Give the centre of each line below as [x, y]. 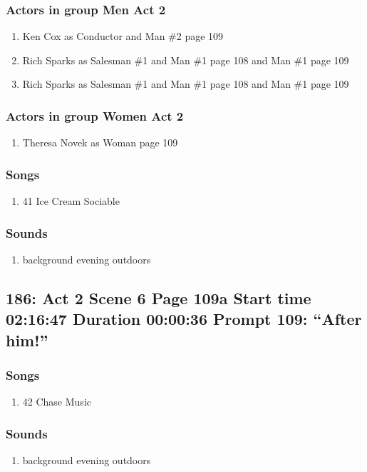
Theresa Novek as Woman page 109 [100, 142]
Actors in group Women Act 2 [95, 115]
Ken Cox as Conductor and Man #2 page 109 [123, 36]
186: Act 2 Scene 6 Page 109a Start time [159, 297]
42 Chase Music [57, 402]
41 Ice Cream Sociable [71, 201]
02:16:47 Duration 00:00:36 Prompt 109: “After [184, 319]
